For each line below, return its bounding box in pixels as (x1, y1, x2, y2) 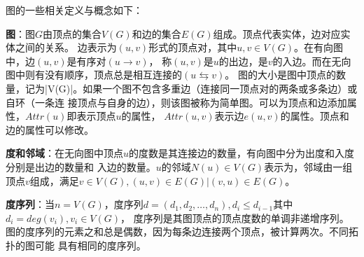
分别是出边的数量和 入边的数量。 (6, 159, 156, 174)
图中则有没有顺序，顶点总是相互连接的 (6, 67, 182, 82)
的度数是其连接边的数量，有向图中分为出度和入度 (129, 146, 355, 160)
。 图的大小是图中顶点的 (225, 67, 336, 82)
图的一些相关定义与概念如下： (6, 3, 143, 17)
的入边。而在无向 (272, 53, 351, 68)
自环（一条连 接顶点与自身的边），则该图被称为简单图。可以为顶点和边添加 (6, 95, 347, 109)
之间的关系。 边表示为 (15, 40, 117, 55)
